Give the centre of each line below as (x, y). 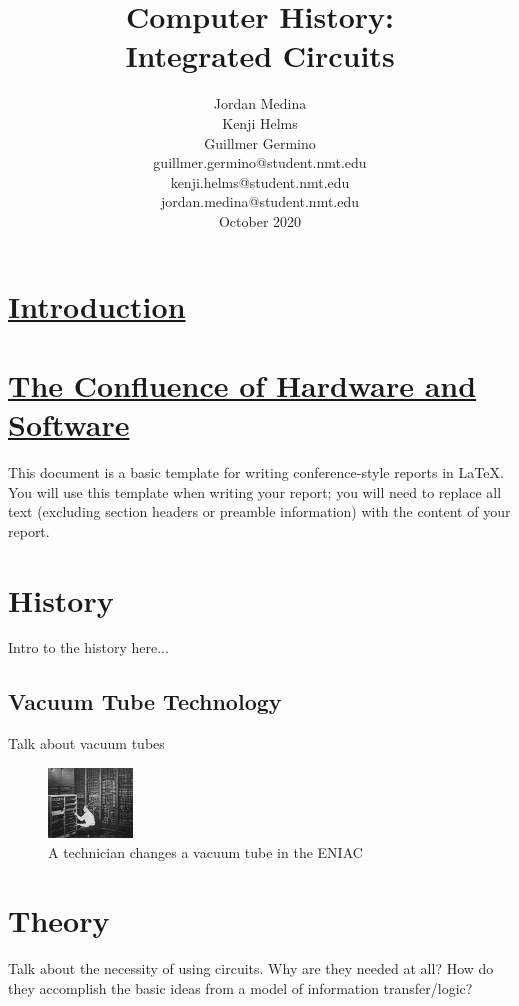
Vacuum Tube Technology (145, 701)
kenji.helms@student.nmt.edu (260, 181)
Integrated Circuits (260, 55)
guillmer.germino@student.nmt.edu (260, 162)
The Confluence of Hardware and (242, 384)
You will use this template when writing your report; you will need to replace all (255, 491)
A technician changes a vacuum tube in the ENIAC (205, 851)
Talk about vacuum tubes (86, 743)
